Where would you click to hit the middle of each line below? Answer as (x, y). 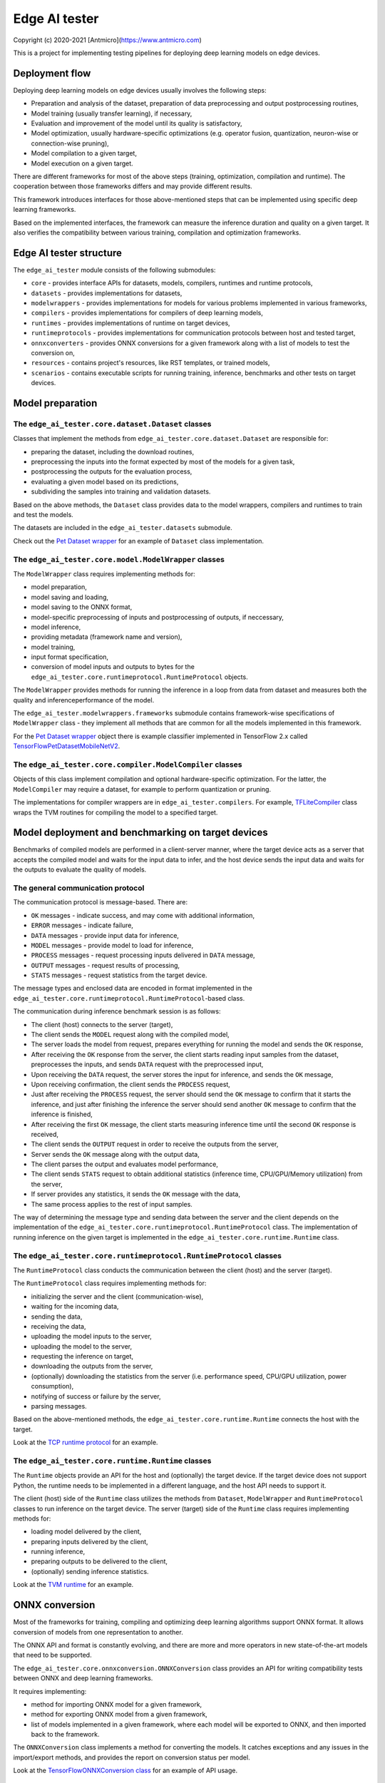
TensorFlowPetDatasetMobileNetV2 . (67, 746)
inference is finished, (62, 1114)
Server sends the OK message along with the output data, (115, 1154)
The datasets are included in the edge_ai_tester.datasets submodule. (123, 528)
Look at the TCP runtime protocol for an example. (86, 1442)
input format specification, (70, 657)
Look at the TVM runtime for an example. (73, 1585)
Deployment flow (52, 73)
